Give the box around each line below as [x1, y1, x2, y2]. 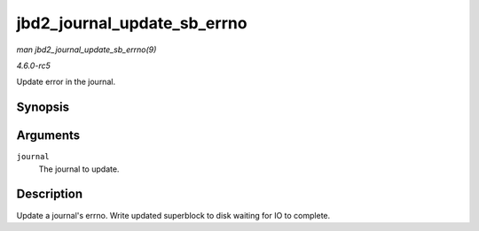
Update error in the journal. [16, 76, 115, 88]
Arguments [16, 128, 81, 143]
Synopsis [16, 100, 70, 115]
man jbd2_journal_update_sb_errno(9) [16, 44, 157, 55]
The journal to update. [38, 164, 120, 174]
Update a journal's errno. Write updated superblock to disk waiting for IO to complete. [16, 210, 331, 220]
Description [16, 187, 83, 202]
